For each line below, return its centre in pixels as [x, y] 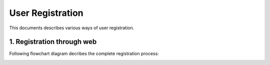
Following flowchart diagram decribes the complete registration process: [84, 54]
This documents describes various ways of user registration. [72, 28]
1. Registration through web [53, 42]
